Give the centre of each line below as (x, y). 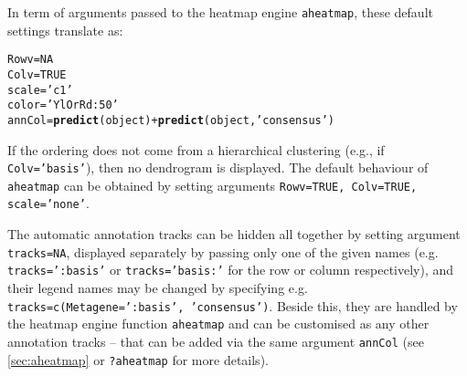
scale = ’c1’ (40, 90)
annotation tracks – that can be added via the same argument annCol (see (216, 341)
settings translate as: (65, 30)
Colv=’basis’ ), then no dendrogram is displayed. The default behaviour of (218, 167)
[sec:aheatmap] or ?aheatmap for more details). (138, 359)
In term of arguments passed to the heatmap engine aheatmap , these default (220, 12)
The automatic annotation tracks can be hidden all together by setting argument (234, 234)
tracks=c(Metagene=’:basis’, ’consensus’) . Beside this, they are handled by (233, 305)
